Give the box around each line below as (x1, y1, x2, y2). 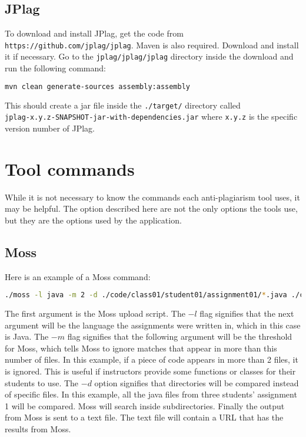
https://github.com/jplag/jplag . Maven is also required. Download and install (5, 38, 299, 51)
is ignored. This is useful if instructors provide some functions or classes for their (5, 365, 296, 377)
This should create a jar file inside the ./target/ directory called (5, 98, 241, 111)
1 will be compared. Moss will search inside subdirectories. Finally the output (5, 399, 285, 412)
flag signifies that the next (199, 307, 294, 320)
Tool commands (5, 156, 135, 180)
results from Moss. (5, 423, 71, 435)
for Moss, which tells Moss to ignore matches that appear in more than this (5, 341, 277, 354)
